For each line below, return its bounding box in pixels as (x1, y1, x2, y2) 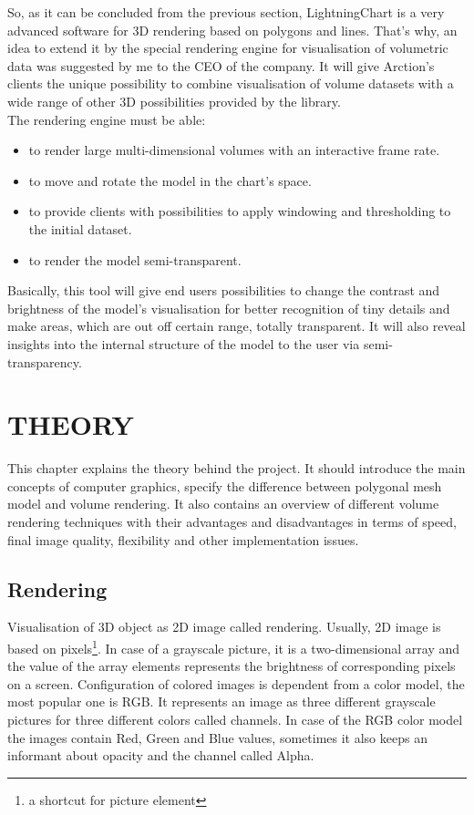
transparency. (7, 352, 82, 371)
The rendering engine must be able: (7, 109, 206, 129)
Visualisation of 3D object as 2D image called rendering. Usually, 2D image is (7, 617, 441, 636)
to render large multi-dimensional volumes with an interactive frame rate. (28, 140, 440, 160)
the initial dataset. (28, 219, 132, 238)
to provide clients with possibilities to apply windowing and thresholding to (28, 201, 451, 221)
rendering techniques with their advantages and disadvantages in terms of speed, (7, 512, 457, 531)
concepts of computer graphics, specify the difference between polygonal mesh (7, 476, 442, 495)
